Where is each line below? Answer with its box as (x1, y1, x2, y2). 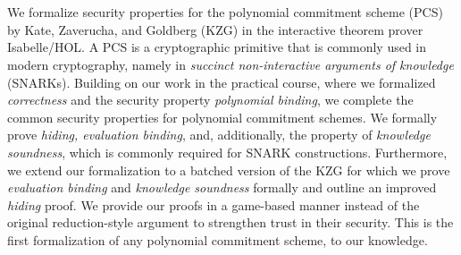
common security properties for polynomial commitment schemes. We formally (7, 107, 438, 126)
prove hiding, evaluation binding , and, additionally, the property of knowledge (7, 125, 431, 144)
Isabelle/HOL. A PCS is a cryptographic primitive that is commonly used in (7, 38, 427, 56)
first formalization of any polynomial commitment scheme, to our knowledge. (7, 230, 428, 249)
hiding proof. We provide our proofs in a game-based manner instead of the (7, 195, 420, 214)
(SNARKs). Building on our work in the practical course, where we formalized (7, 72, 436, 91)
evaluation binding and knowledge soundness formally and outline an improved (7, 178, 437, 197)
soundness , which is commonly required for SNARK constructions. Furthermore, (7, 142, 448, 161)
